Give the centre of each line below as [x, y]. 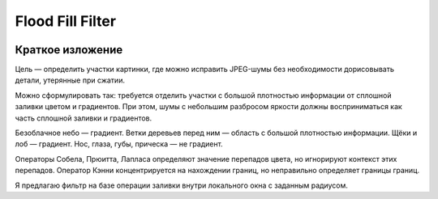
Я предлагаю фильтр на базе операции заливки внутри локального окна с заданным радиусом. [181, 185]
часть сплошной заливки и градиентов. [84, 118]
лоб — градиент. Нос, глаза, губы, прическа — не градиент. [119, 144]
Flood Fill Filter [66, 21]
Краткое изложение [69, 50]
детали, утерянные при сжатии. [70, 80]
